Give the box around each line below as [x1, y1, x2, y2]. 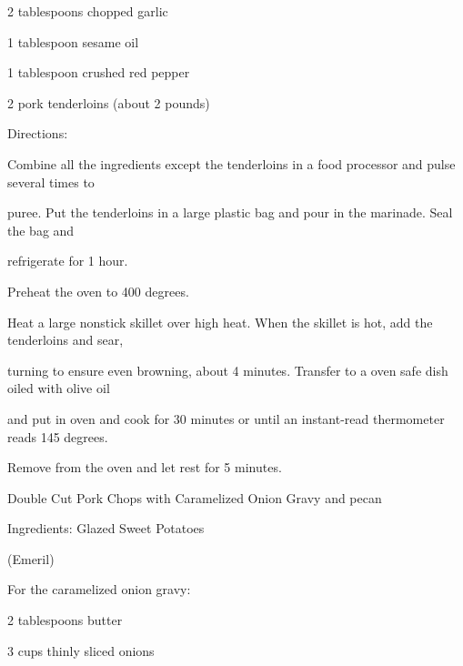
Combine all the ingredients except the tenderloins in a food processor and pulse [7, 154, 456, 173]
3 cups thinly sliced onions [7, 641, 155, 660]
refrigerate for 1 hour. [7, 251, 128, 270]
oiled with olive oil [7, 378, 110, 398]
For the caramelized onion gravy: [7, 580, 191, 599]
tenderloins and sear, [7, 330, 124, 349]
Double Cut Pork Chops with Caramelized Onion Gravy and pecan [7, 488, 382, 507]
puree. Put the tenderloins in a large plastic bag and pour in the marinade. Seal [7, 203, 453, 222]
